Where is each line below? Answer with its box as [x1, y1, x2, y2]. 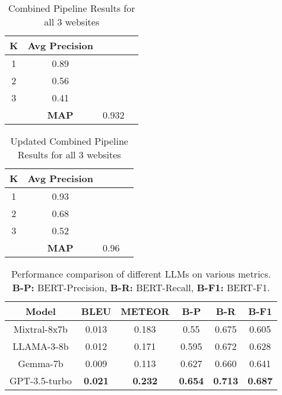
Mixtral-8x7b [13, 322, 68, 336]
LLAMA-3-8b [12, 339, 69, 353]
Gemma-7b [18, 356, 64, 370]
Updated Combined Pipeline [10, 134, 128, 148]
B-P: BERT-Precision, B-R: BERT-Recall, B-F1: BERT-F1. [12, 281, 270, 294]
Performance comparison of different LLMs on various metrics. [11, 267, 271, 281]
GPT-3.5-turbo [9, 374, 72, 387]
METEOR [121, 304, 170, 318]
